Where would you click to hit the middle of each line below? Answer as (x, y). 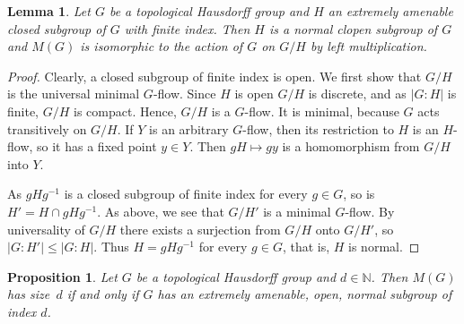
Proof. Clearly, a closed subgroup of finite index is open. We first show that (214, 76)
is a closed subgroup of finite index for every (186, 194)
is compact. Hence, (125, 111)
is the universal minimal (74, 94)
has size (29, 294)
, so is (359, 194)
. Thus (111, 247)
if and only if (103, 294)
